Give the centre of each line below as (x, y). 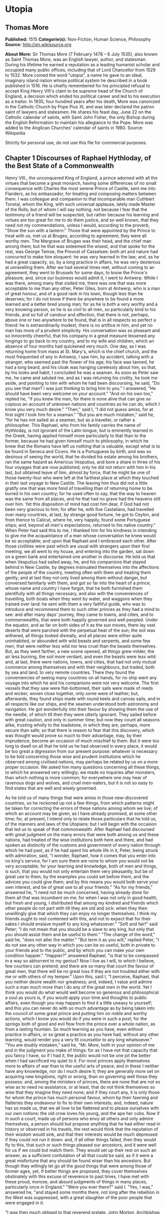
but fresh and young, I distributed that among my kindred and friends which (82, 903)
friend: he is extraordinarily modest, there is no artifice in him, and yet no (79, 325)
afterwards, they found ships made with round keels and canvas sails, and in (83, 699)
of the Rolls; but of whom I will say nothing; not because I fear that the (76, 209)
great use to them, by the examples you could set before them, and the (77, 876)
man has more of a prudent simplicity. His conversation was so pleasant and (82, 330)
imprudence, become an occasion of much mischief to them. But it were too (82, 741)
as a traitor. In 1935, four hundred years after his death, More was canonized (82, 101)
